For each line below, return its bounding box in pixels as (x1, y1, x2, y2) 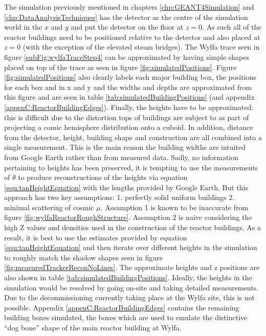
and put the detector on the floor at (71, 21, 184, 32)
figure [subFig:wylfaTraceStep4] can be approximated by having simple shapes (4, 51, 250, 62)
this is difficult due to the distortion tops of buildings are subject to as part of (4, 111, 249, 122)
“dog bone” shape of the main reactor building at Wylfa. (4, 322, 182, 332)
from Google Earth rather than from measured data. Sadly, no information (4, 151, 239, 162)
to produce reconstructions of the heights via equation (18, 172, 188, 183)
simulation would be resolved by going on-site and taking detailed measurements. (4, 282, 259, 293)
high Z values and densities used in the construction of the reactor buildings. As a (4, 222, 261, 233)
